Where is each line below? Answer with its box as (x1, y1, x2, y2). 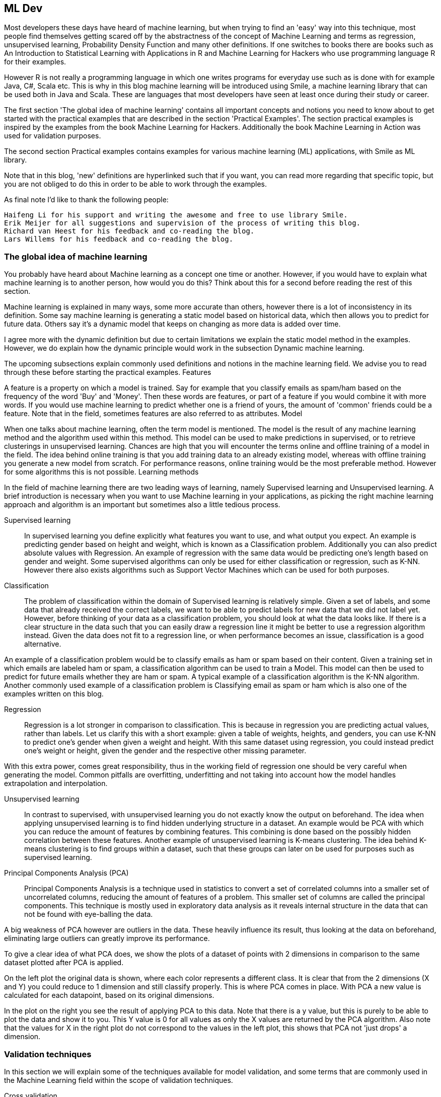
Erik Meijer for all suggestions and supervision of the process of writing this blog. (4, 219, 361, 227)
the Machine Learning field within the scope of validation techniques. (4, 1075, 233, 1084)
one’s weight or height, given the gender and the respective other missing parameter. (24, 746, 307, 755)
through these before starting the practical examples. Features (4, 368, 211, 377)
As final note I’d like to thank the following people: (4, 195, 169, 204)
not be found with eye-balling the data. (24, 910, 153, 919)
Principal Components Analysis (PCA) (4, 869, 129, 878)
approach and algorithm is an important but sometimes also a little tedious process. (4, 500, 280, 509)
